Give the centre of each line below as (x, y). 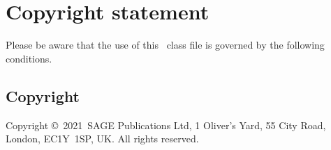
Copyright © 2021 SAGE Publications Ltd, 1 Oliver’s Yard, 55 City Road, (166, 125)
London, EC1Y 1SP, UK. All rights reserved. (102, 139)
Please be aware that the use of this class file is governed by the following (165, 45)
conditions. (29, 58)
